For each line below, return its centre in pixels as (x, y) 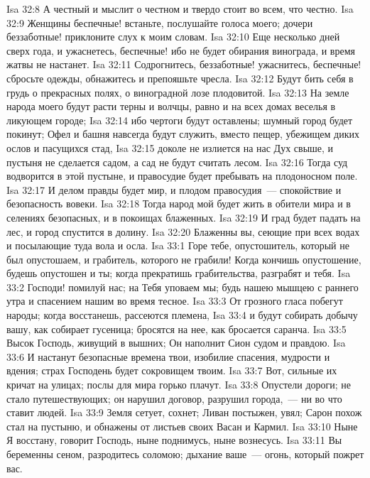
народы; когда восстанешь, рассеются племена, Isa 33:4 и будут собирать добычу (182, 315)
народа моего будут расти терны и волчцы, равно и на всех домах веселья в (171, 106)
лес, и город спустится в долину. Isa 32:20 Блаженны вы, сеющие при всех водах (183, 231)
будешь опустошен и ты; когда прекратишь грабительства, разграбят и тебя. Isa (179, 273)
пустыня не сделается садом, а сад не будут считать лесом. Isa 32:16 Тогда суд (177, 162)
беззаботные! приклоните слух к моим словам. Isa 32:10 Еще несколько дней (173, 37)
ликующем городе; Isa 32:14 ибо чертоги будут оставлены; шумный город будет (180, 120)
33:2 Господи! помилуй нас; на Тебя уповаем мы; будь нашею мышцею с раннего (183, 287)
